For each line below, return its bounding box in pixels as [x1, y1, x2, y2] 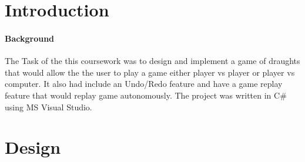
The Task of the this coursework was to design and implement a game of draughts [5, 55, 300, 67]
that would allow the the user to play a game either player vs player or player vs [5, 66, 295, 78]
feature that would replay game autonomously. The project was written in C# [5, 89, 287, 101]
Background [5, 32, 55, 44]
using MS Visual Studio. [5, 100, 92, 113]
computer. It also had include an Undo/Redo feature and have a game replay [5, 77, 283, 90]
